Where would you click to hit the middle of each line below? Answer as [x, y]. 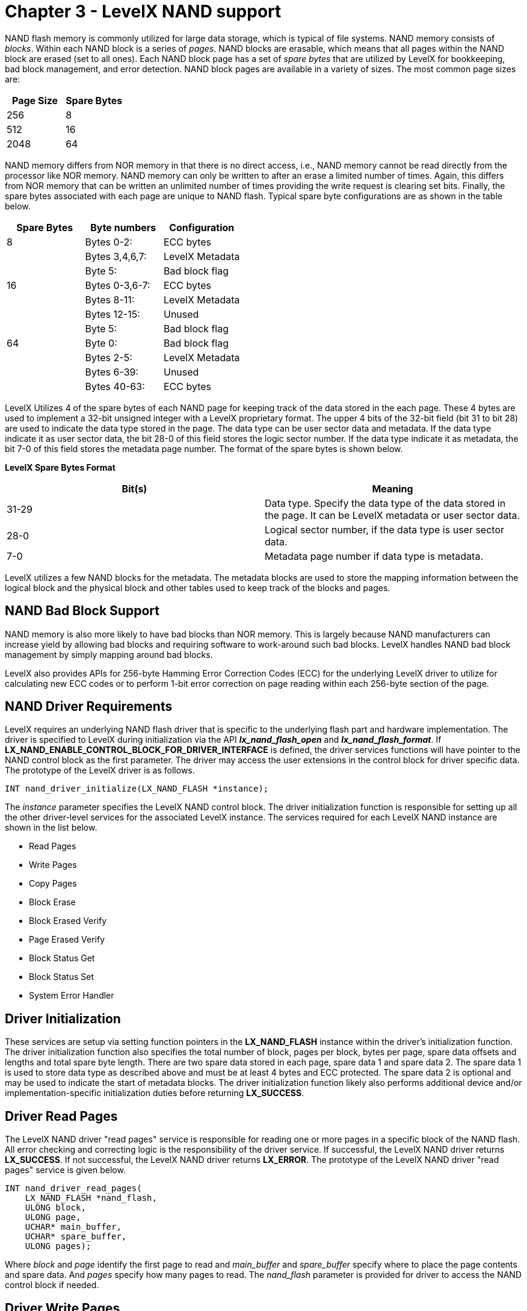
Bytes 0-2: [109, 242]
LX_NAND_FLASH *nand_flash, [91, 1198]
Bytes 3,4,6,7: [116, 256]
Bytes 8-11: [110, 299]
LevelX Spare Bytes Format [60, 467]
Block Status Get [62, 958]
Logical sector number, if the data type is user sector [385, 529]
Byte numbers [123, 227]
